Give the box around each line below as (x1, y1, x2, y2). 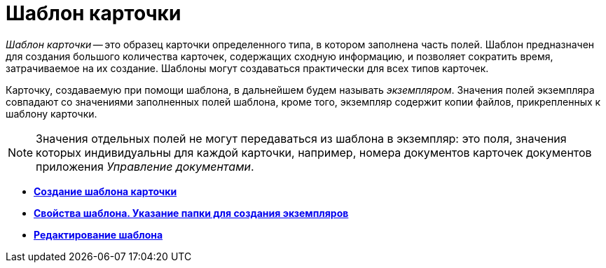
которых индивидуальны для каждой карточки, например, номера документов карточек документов (36, 145, 592, 160)
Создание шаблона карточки (34, 185, 177, 197)
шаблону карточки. (6, 107, 97, 120)
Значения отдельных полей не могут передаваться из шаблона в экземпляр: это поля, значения (36, 131, 567, 146)
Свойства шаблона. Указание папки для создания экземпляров (34, 206, 349, 219)
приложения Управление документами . (36, 159, 254, 174)
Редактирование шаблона (34, 228, 163, 241)
